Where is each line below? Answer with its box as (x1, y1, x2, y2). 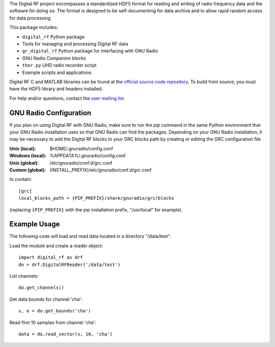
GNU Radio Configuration (9, 109, 92, 117)
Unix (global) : (9, 159, 39, 166)
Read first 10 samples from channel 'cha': (9, 319, 97, 326)
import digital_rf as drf (18, 255, 84, 260)
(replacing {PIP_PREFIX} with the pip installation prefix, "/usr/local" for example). (9, 206, 183, 212)
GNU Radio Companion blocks (22, 55, 86, 61)
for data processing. (9, 15, 52, 21)
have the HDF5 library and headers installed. (9, 86, 103, 92)
